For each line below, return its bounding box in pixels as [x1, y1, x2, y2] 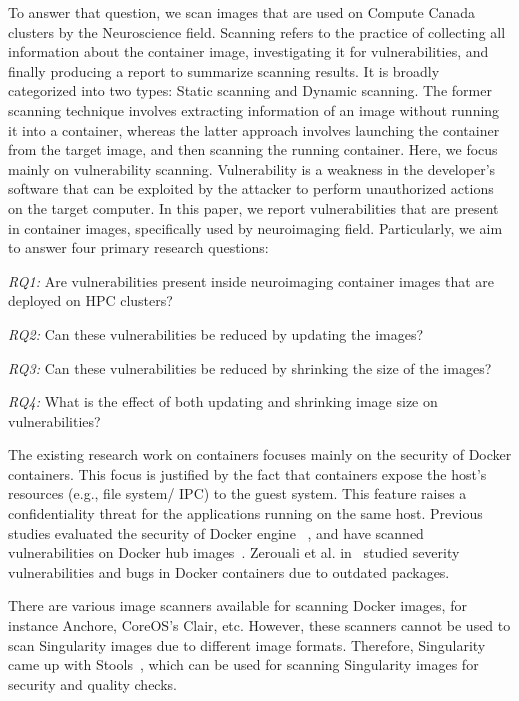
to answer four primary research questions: [8, 237, 269, 258]
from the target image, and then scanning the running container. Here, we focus [8, 139, 498, 160]
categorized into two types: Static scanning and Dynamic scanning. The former [8, 80, 492, 101]
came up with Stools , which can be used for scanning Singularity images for [8, 654, 479, 675]
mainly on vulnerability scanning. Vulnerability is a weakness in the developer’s [8, 158, 496, 179]
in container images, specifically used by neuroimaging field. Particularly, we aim [8, 217, 503, 238]
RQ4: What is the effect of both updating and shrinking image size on [8, 391, 438, 412]
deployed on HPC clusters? [8, 290, 173, 311]
